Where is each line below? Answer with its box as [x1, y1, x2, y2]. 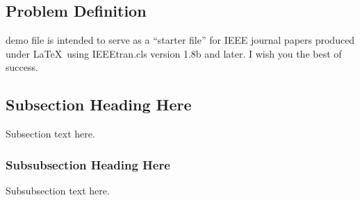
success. [6, 60, 38, 74]
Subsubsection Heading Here [6, 156, 170, 173]
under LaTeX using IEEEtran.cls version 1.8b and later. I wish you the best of [6, 46, 342, 60]
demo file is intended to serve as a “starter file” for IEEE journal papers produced [6, 33, 355, 47]
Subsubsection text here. [6, 183, 110, 197]
